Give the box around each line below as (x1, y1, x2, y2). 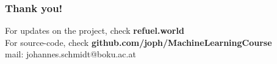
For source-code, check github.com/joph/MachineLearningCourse (5, 36, 272, 48)
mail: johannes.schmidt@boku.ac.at (5, 48, 136, 60)
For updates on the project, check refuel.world (5, 24, 184, 37)
